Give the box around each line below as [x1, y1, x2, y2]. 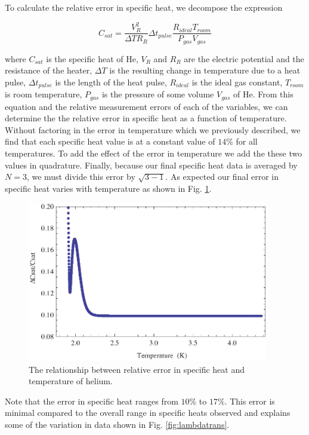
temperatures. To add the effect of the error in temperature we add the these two [5, 147, 302, 160]
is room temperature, [5, 88, 82, 100]
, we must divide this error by [26, 170, 135, 183]
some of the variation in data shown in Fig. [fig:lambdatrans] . [5, 418, 230, 430]
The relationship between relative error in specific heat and [29, 363, 245, 375]
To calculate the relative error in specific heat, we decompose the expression [5, 1, 283, 13]
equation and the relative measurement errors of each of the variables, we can [5, 100, 288, 112]
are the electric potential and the [184, 52, 304, 65]
